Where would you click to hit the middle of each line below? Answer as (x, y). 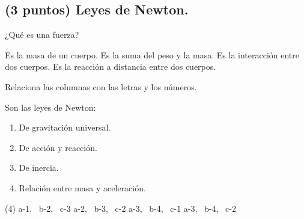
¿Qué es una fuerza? (42, 35)
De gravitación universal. (65, 127)
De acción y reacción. (58, 147)
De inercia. (39, 168)
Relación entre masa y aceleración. (82, 187)
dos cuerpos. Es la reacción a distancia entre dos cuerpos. (111, 66)
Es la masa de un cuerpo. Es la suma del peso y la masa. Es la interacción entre (152, 54)
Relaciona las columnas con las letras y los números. (101, 86)
